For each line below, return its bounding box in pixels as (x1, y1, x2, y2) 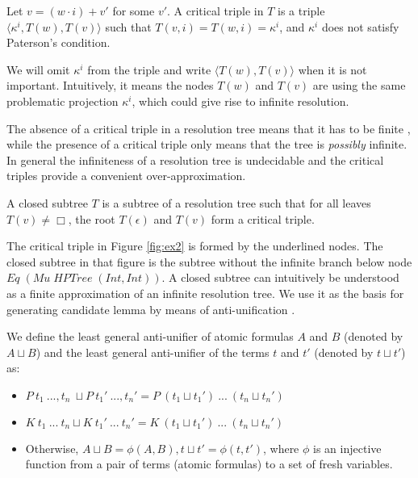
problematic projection (6, 92, 119, 109)
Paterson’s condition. (6, 34, 111, 51)
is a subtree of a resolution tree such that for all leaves (102, 194, 371, 211)
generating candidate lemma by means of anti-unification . (6, 300, 295, 317)
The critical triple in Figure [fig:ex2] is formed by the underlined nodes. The (6, 237, 383, 254)
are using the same (312, 77, 406, 94)
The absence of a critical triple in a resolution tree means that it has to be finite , (6, 119, 411, 136)
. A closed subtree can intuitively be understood (161, 269, 399, 286)
